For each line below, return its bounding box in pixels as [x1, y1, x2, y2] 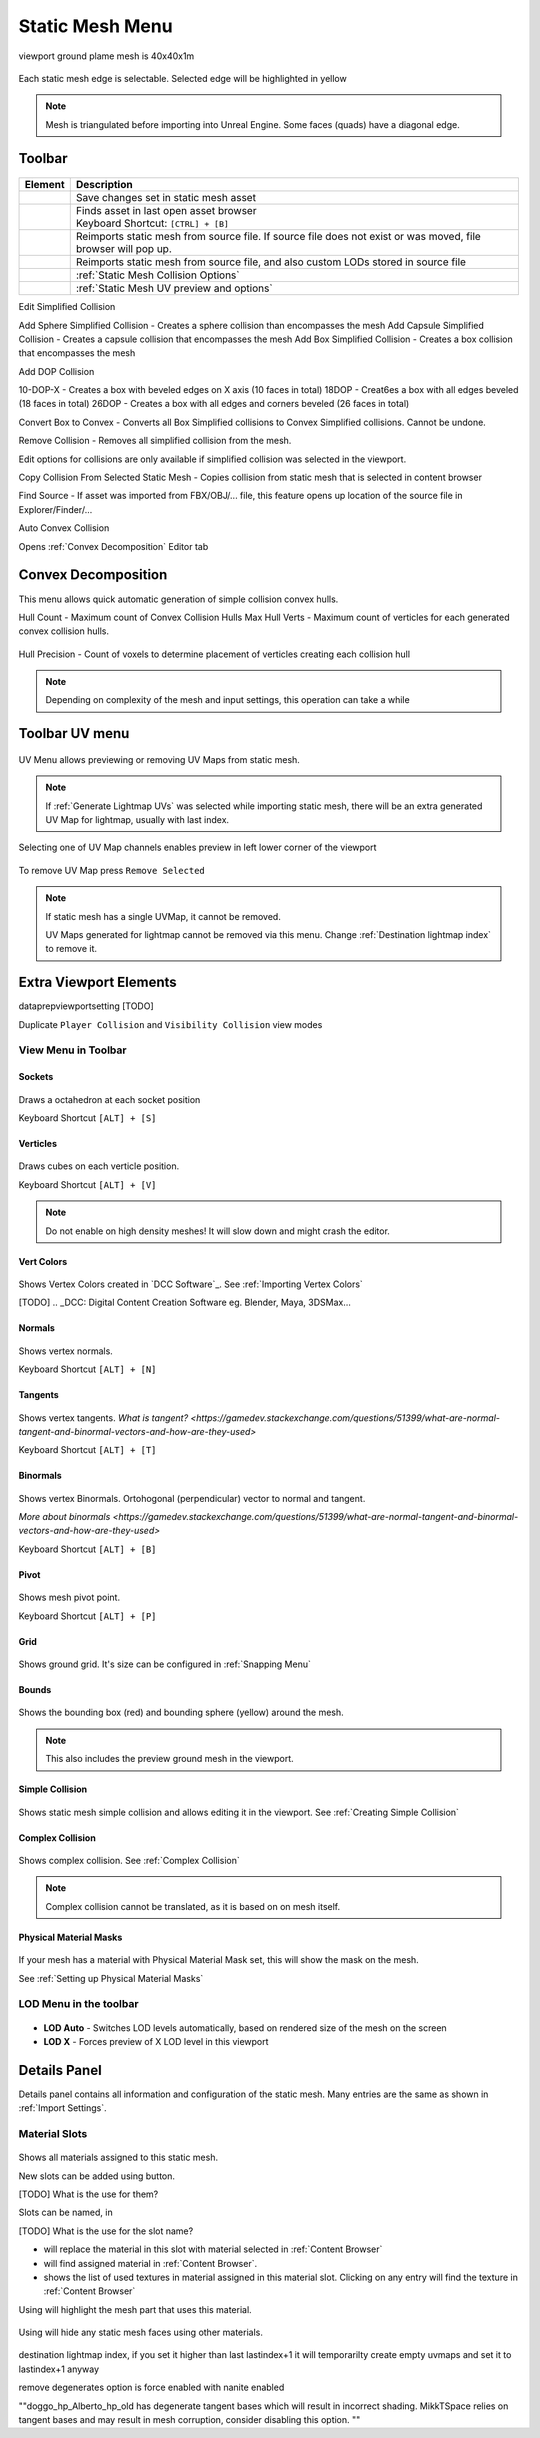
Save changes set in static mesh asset [75, 191, 257, 205]
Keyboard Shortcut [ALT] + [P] [18, 1610, 157, 1622]
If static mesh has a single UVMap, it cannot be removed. [45, 910, 282, 922]
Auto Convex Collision [18, 522, 110, 534]
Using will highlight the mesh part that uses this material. [18, 2303, 252, 2315]
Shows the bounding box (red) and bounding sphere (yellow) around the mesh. [18, 1706, 344, 1719]
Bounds [18, 1684, 52, 1696]
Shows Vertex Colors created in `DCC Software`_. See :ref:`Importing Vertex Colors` [18, 1278, 364, 1290]
